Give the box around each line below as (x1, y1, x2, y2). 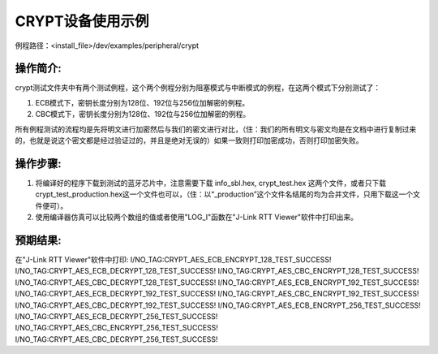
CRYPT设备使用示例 (15, 12, 149, 30)
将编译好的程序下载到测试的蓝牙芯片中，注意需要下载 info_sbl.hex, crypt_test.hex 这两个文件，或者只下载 (35, 178, 387, 188)
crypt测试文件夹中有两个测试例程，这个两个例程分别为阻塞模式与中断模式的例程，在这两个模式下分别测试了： (15, 83, 381, 93)
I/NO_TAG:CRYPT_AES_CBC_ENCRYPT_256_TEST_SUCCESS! (15, 323, 219, 333)
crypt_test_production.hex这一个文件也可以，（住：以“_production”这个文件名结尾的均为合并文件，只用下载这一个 (35, 189, 414, 199)
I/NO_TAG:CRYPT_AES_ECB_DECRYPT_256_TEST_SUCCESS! (15, 311, 218, 321)
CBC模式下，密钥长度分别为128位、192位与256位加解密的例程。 (35, 110, 251, 119)
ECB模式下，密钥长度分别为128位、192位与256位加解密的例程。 (35, 97, 250, 107)
